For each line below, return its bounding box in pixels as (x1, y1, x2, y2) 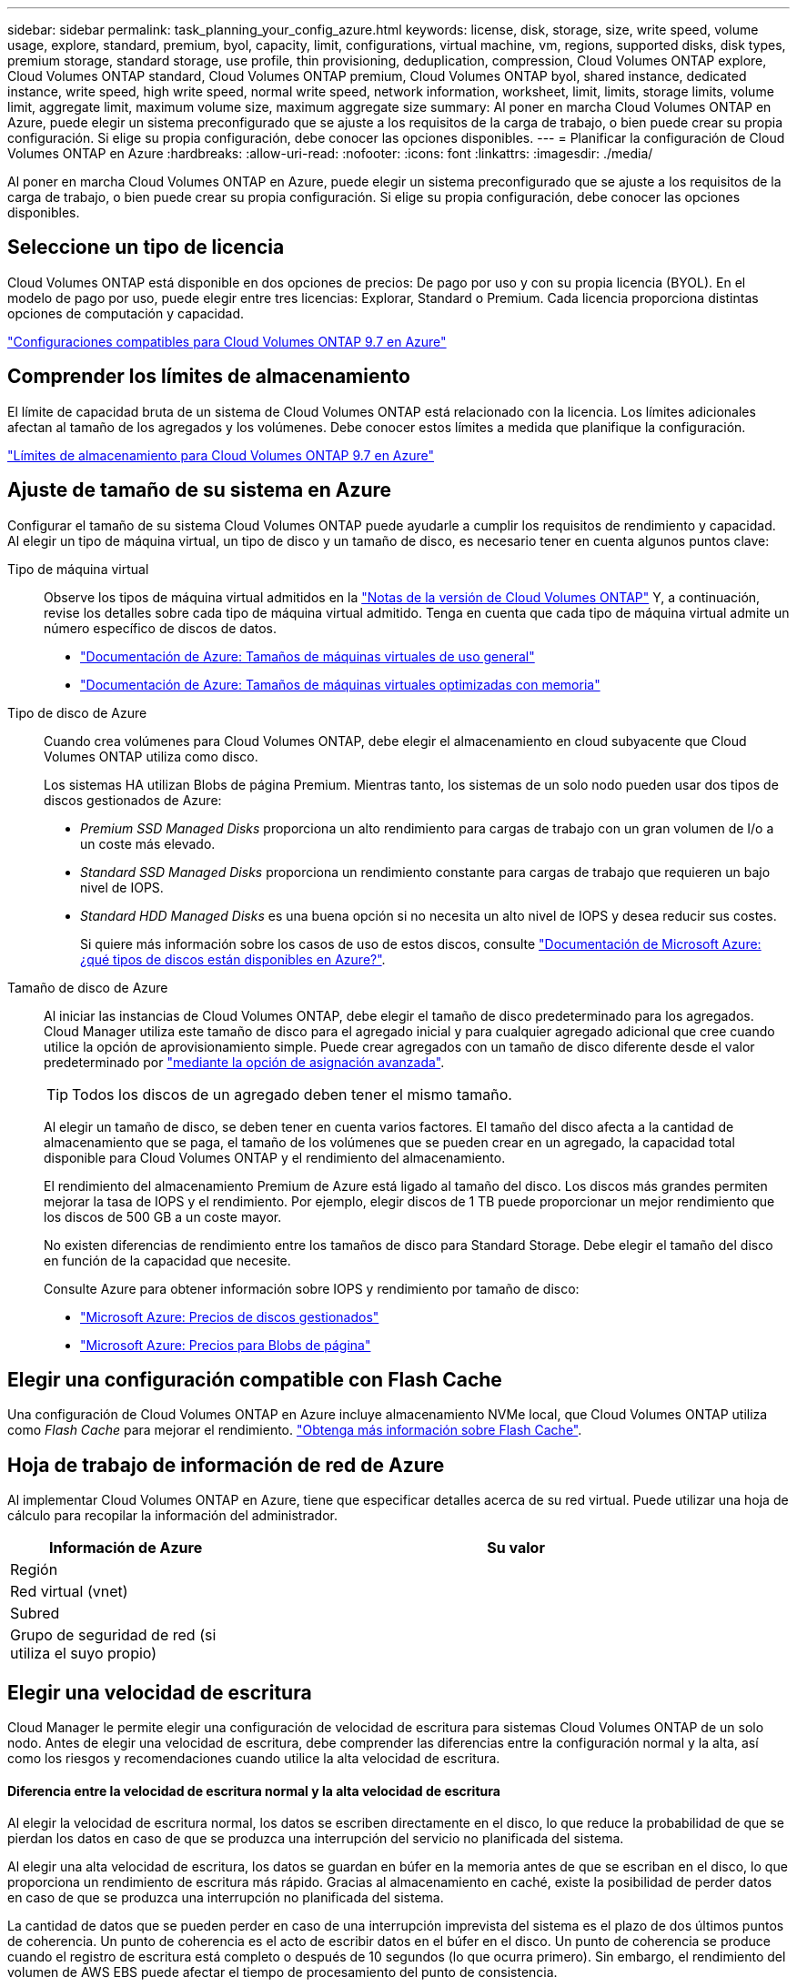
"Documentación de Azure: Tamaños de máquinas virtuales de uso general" (80, 648, 535, 664)
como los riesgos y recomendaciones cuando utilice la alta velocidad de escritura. (7, 1750, 500, 1767)
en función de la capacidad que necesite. (44, 1252, 291, 1268)
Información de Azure (48, 1538, 203, 1558)
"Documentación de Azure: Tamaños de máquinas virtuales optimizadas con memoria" (80, 676, 600, 692)
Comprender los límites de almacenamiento (7, 365, 410, 388)
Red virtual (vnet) (10, 1582, 128, 1601)
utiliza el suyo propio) (10, 1644, 157, 1663)
